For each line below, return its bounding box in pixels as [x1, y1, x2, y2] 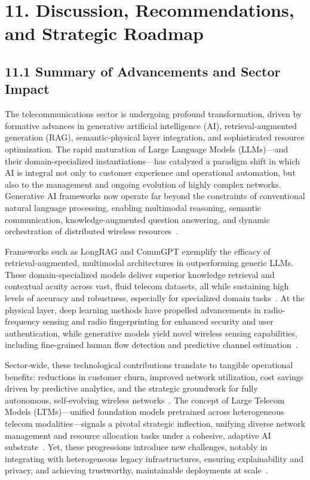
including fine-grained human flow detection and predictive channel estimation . [5, 338, 298, 351]
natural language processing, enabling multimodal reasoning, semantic [5, 201, 262, 213]
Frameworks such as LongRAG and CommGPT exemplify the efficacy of [5, 244, 271, 257]
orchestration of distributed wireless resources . [5, 225, 179, 237]
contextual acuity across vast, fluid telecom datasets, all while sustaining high [5, 280, 289, 292]
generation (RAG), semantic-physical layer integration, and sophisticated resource [5, 131, 305, 143]
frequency [5, 315, 40, 328]
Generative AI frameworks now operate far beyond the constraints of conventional [5, 189, 305, 202]
